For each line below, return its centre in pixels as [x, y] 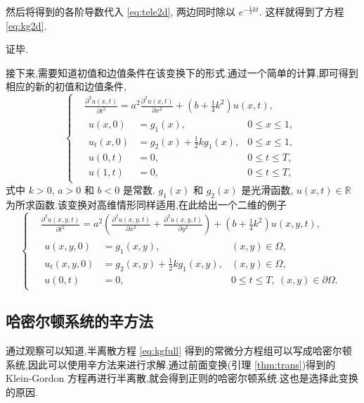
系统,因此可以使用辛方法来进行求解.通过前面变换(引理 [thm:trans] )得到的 [171, 364]
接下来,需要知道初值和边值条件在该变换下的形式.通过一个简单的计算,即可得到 [182, 72]
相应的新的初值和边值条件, [66, 86]
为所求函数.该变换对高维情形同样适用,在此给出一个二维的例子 [146, 204]
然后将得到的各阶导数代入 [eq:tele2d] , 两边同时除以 [121, 11]
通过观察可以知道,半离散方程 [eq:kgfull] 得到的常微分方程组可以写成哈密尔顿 [179, 351]
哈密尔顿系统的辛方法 [79, 321]
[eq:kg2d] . [26, 25]
